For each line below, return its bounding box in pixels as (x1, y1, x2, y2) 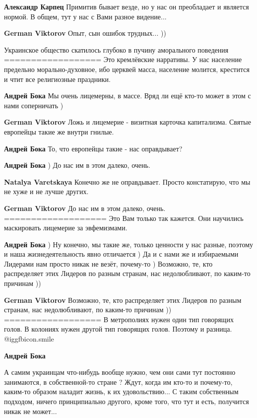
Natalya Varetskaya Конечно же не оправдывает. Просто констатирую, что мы (4, 176, 251, 187)
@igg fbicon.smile (4, 334, 54, 344)
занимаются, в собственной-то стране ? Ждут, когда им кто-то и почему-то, (4, 376, 233, 387)
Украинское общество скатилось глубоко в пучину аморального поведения (4, 44, 229, 55)
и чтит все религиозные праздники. (4, 73, 111, 84)
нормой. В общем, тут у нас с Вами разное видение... (4, 11, 167, 21)
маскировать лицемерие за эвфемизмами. (4, 222, 128, 233)
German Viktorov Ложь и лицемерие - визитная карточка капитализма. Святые (4, 117, 251, 127)
